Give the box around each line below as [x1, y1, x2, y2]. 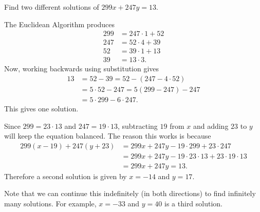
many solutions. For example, [4, 198, 97, 209]
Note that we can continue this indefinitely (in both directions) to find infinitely [4, 188, 256, 199]
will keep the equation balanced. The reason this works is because [4, 130, 211, 141]
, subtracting [117, 120, 158, 131]
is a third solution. [164, 198, 223, 209]
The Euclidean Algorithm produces [4, 18, 115, 29]
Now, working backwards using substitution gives [4, 63, 159, 74]
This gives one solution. [4, 103, 79, 113]
